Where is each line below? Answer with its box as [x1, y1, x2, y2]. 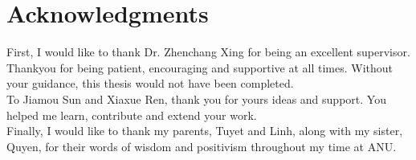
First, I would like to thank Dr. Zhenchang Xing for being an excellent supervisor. [6, 43, 410, 60]
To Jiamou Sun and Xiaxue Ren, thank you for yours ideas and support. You [6, 90, 386, 107]
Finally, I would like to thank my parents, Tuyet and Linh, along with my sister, [6, 122, 403, 139]
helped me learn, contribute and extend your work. [6, 106, 257, 123]
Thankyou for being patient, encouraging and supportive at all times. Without [6, 59, 394, 76]
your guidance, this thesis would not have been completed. [6, 75, 294, 92]
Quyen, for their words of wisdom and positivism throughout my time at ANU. [6, 137, 397, 154]
